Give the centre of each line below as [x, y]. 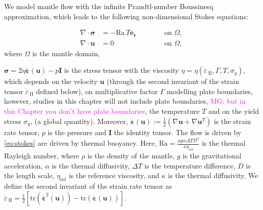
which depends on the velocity [51, 81]
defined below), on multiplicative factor [97, 91]
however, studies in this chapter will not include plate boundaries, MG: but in [125, 101]
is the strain [232, 121]
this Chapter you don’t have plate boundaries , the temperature [102, 111]
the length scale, [29, 175]
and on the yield [234, 111]
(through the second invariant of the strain [173, 81]
